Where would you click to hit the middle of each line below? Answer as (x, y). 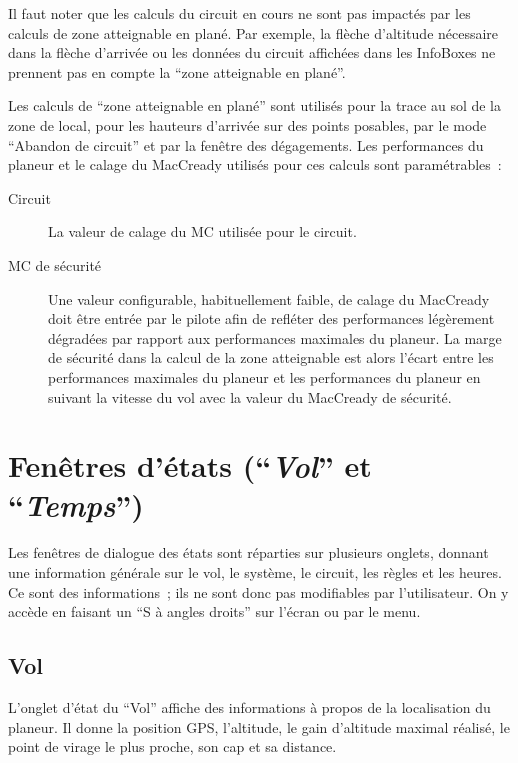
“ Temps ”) (76, 505)
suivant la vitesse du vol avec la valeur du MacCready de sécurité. (250, 396)
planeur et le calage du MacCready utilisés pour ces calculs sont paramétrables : (255, 164)
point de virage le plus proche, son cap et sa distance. (172, 746)
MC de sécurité (55, 264)
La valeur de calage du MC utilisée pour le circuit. (202, 231)
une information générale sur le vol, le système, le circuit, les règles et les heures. (255, 572)
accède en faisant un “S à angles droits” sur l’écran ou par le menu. (214, 611)
